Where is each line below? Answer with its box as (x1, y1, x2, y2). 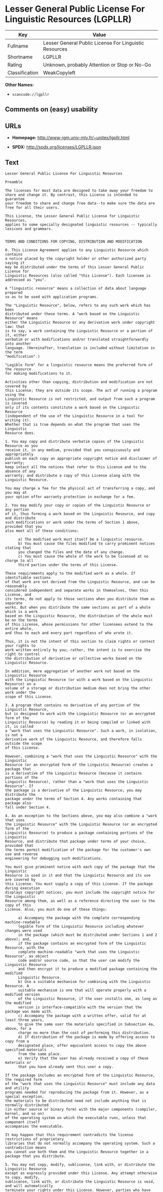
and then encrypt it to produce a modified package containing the (17, 966, 158, 971)
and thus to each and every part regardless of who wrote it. (5, 631, 133, 635)
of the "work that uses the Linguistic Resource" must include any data (5, 1081, 155, 1086)
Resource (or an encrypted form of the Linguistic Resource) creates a (5, 762, 153, 767)
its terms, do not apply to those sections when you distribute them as (5, 596, 155, 601)
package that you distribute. (5, 1154, 66, 1158)
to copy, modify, (5, 1175, 40, 1180)
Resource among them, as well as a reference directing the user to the (5, 898, 155, 903)
